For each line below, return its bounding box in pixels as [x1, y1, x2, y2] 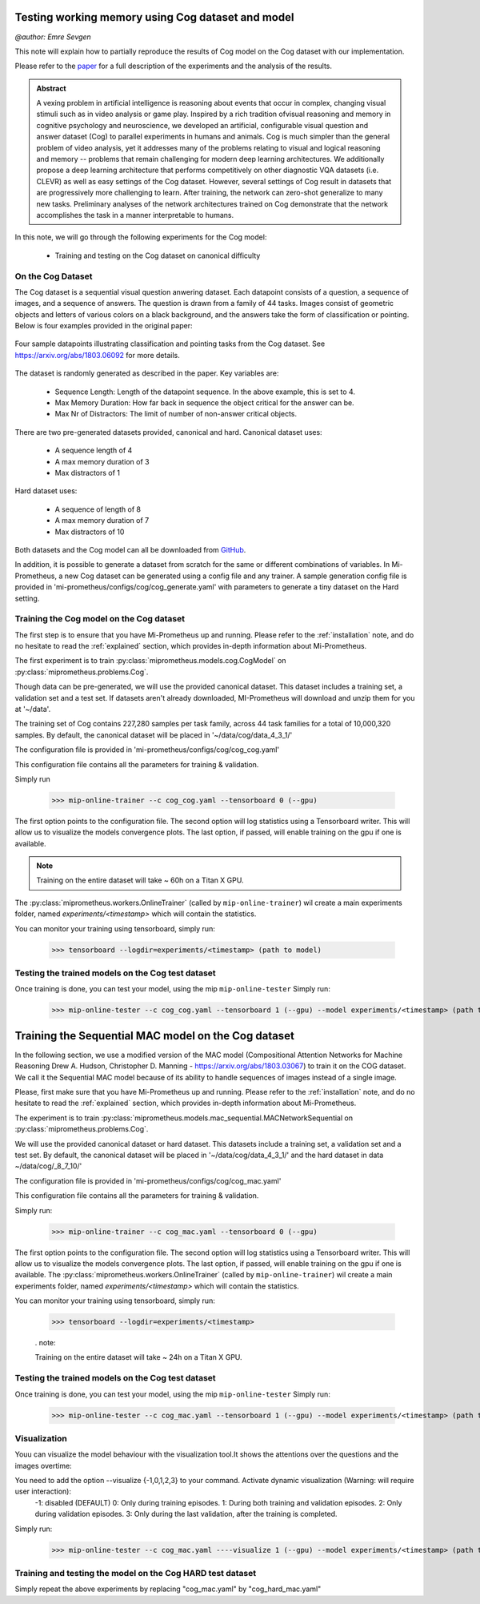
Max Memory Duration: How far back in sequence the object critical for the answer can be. [54, 398, 355, 408]
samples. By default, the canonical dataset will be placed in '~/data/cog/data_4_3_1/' [14, 730, 293, 740]
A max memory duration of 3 [54, 456, 150, 466]
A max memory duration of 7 [54, 516, 150, 525]
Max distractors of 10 [54, 527, 125, 537]
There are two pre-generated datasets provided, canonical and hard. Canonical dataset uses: [14, 427, 323, 436]
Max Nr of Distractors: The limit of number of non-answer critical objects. [54, 409, 298, 419]
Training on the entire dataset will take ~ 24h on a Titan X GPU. [34, 1353, 243, 1362]
